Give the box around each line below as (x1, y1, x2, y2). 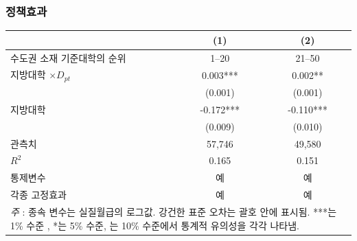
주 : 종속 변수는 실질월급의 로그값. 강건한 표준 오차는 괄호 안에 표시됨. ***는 (10, 205, 337, 219)
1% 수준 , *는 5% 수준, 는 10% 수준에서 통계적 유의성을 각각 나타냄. (10, 218, 299, 232)
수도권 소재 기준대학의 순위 (10, 50, 126, 65)
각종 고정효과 (10, 187, 67, 202)
